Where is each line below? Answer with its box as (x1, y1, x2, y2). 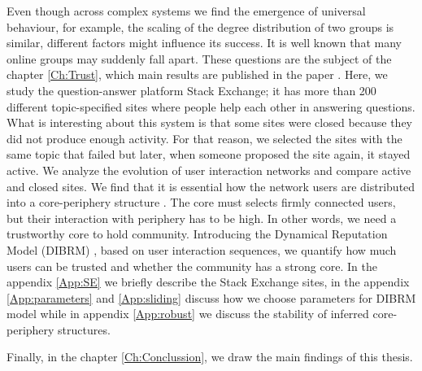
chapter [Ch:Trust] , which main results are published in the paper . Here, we (7, 66, 388, 83)
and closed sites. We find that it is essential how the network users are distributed (7, 177, 415, 194)
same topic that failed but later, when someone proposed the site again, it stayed (7, 146, 411, 163)
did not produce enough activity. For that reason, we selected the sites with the (7, 129, 402, 146)
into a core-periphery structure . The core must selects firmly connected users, (7, 194, 396, 211)
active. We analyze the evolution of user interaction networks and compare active (7, 161, 411, 178)
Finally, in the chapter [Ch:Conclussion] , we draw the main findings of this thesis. (7, 348, 413, 365)
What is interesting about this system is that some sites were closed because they (7, 114, 412, 131)
